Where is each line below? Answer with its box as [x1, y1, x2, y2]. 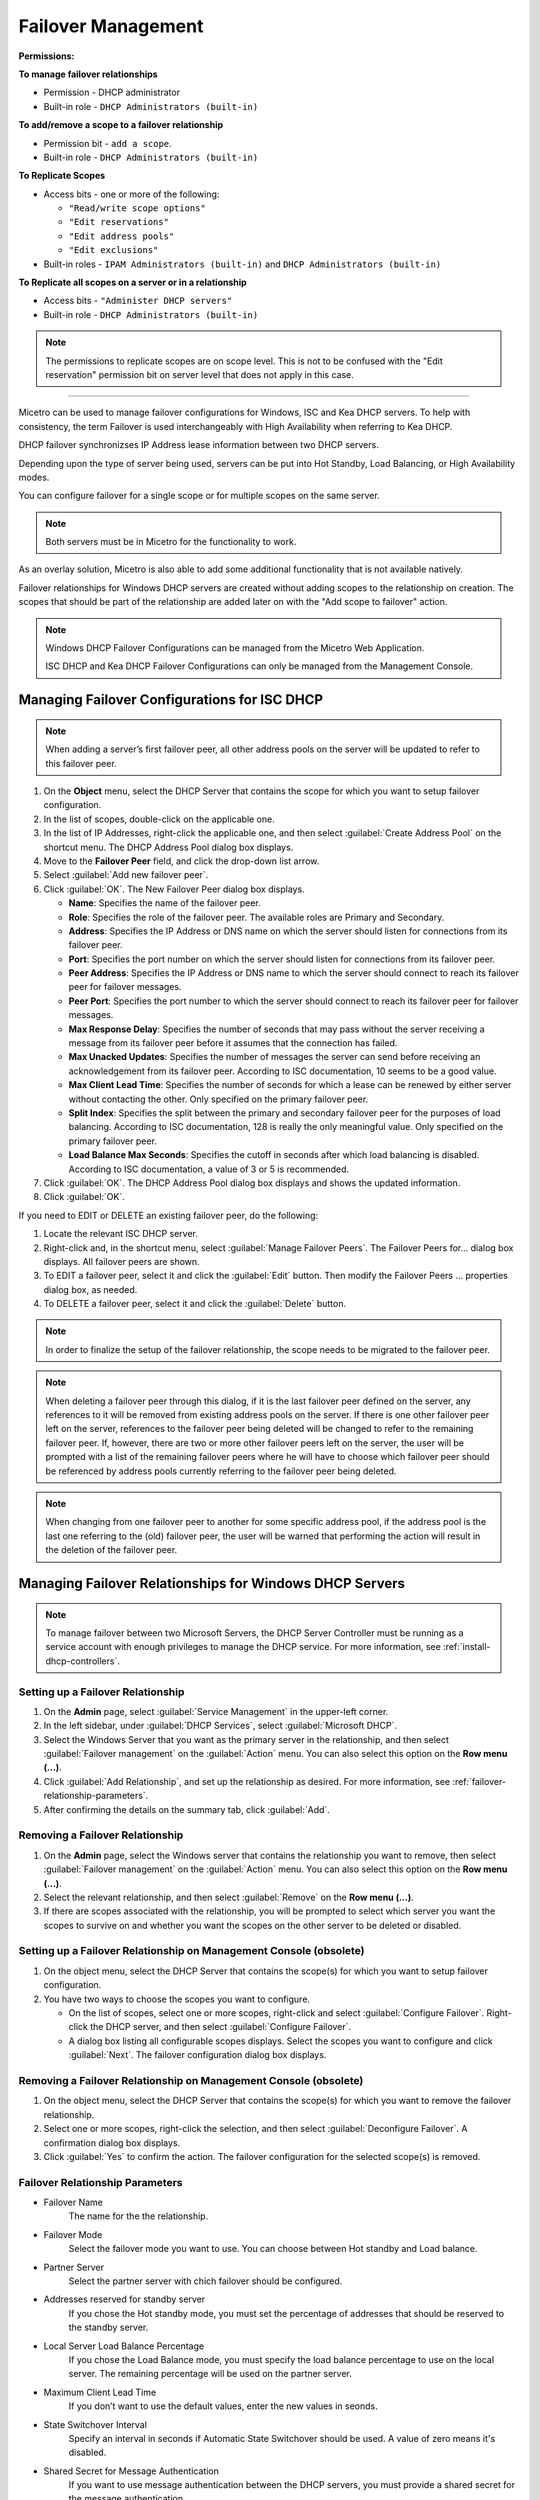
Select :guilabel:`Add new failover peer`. [43, 869, 209, 881]
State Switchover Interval [43, 2418, 147, 2430]
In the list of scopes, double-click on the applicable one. [43, 813, 275, 825]
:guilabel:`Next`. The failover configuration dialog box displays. [68, 2049, 327, 2061]
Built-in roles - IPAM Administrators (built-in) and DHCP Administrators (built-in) [43, 258, 442, 270]
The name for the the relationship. [68, 2210, 209, 2222]
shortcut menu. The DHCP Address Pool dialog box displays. [43, 841, 294, 853]
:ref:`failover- [451, 1775, 507, 1787]
